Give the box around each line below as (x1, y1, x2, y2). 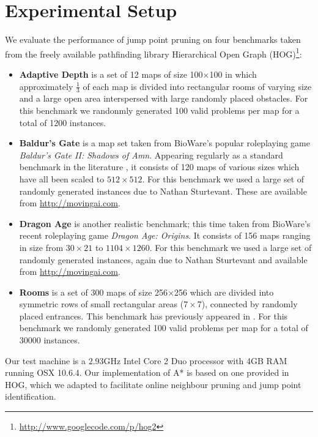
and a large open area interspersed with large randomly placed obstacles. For (19, 92, 308, 105)
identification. (5, 390, 56, 403)
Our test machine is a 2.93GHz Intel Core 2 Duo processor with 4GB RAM (5, 354, 287, 367)
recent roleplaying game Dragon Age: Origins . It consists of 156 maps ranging (19, 229, 311, 242)
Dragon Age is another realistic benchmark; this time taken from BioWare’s (19, 217, 311, 230)
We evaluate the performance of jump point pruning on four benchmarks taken (5, 33, 301, 46)
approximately (19, 80, 73, 92)
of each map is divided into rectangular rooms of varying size (83, 80, 312, 92)
